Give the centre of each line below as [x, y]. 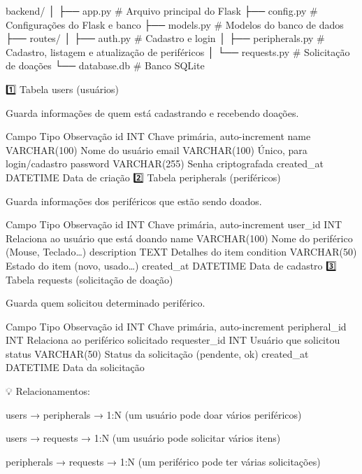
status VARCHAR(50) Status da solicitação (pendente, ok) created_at [157, 353]
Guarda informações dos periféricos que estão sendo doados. [134, 201]
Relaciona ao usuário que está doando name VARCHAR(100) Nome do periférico [179, 238]
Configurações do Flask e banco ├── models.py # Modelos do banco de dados [175, 24]
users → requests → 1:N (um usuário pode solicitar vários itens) [143, 438]
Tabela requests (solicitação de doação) [89, 279]
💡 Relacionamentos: [48, 391]
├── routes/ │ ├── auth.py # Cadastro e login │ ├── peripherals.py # [165, 38]
